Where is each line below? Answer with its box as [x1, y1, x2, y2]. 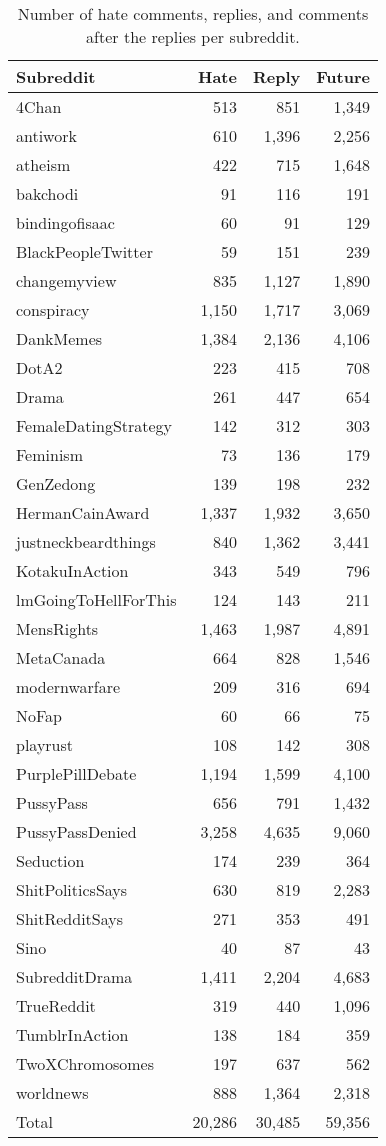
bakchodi [16, 182, 79, 205]
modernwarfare [16, 675, 121, 698]
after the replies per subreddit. [86, 25, 300, 48]
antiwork [16, 124, 77, 147]
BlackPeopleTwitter [16, 240, 153, 263]
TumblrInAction [16, 1023, 129, 1046]
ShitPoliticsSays [16, 878, 128, 901]
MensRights [16, 617, 99, 640]
